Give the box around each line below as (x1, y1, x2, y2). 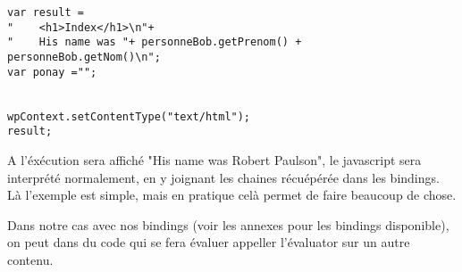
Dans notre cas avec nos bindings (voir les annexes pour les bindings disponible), (7, 215, 449, 234)
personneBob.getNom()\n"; (7, 50, 161, 63)
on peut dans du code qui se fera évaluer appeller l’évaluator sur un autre (7, 233, 410, 251)
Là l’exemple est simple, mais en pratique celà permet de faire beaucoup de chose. (7, 185, 457, 204)
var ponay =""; (7, 65, 97, 78)
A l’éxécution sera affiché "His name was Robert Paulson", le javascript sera (7, 150, 422, 169)
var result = (7, 6, 84, 19)
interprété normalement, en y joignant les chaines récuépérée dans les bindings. (7, 168, 440, 186)
